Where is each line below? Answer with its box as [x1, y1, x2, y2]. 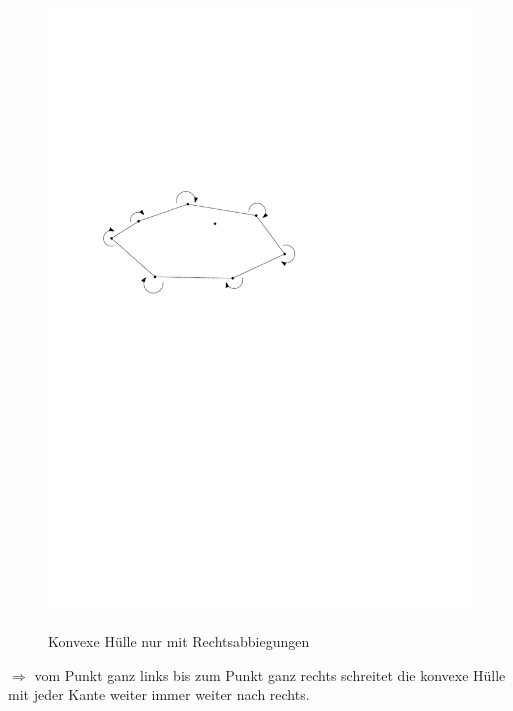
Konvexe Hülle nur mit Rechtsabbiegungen [48, 631, 310, 652]
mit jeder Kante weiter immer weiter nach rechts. [8, 684, 310, 705]
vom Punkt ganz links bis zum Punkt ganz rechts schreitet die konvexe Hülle [34, 664, 506, 685]
